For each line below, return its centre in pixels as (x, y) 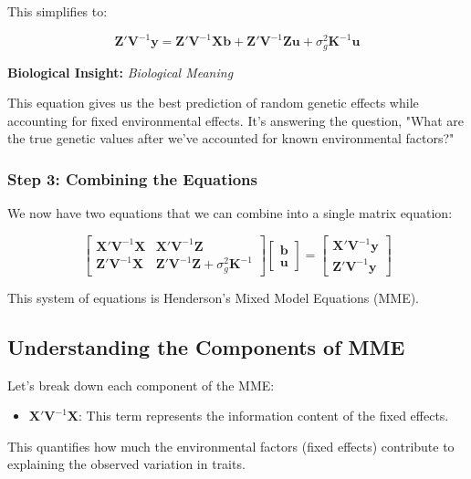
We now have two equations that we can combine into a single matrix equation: (230, 213)
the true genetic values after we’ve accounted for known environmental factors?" (231, 138)
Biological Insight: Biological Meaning (120, 72)
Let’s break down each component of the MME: (141, 385)
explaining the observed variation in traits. (126, 464)
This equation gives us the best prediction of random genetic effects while (213, 103)
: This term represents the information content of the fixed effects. (263, 416)
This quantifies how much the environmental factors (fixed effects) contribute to (231, 446)
